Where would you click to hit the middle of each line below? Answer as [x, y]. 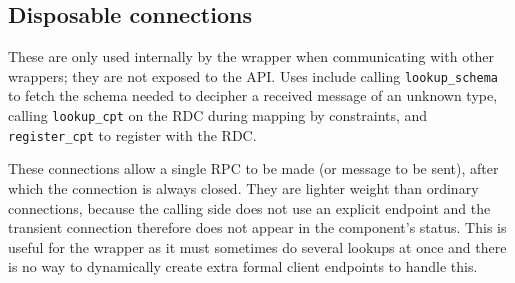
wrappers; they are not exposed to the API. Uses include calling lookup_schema [253, 75]
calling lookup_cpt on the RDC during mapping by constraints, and [218, 115]
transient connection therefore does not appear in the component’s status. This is [257, 227]
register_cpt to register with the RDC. [132, 134]
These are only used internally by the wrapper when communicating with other [251, 56]
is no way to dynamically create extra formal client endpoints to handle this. [243, 266]
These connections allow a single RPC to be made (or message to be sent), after [253, 168]
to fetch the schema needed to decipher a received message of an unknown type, [253, 95]
